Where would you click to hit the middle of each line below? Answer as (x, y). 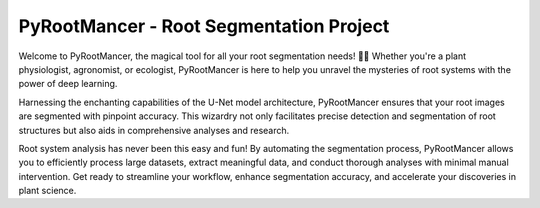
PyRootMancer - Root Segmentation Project (204, 26)
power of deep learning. (68, 84)
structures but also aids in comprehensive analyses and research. (154, 130)
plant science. (47, 191)
